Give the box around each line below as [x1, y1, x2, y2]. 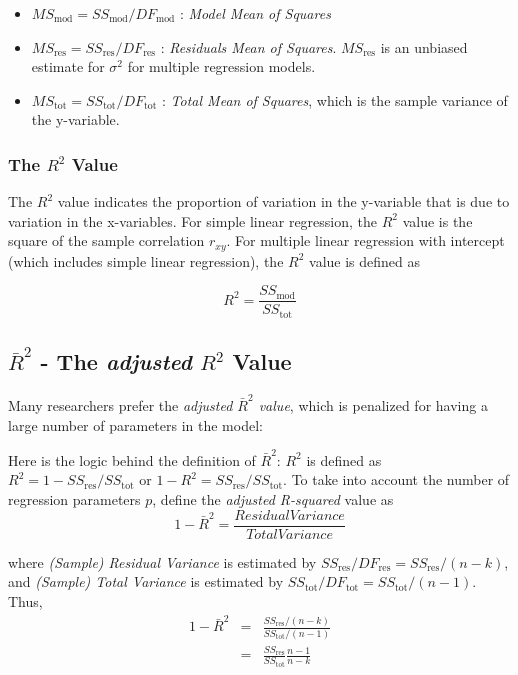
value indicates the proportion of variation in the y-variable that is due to [57, 191, 510, 212]
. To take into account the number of [283, 469, 510, 490]
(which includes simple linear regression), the [8, 250, 284, 271]
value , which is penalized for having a [258, 394, 488, 415]
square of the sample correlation [8, 230, 205, 251]
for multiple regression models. [127, 56, 316, 77]
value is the [402, 210, 473, 231]
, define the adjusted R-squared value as [152, 489, 394, 510]
